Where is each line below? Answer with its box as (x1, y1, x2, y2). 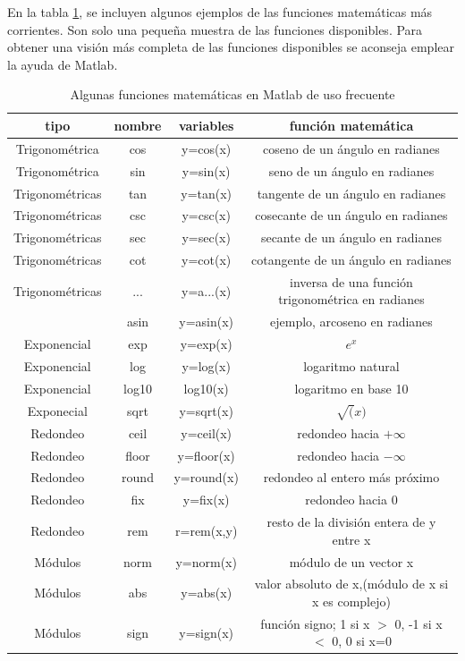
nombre (114, 115, 162, 134)
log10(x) (183, 378, 229, 397)
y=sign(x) (179, 623, 234, 641)
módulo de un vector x (289, 552, 414, 571)
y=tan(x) (181, 183, 232, 202)
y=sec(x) (182, 228, 231, 247)
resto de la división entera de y (266, 513, 436, 531)
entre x (332, 530, 371, 548)
